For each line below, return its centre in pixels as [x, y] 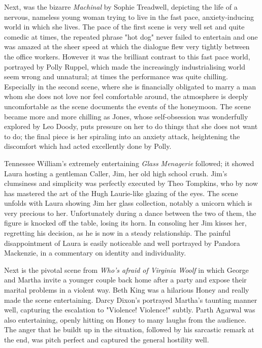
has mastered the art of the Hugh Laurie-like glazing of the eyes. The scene [121, 193]
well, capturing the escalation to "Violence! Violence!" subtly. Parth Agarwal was [130, 310]
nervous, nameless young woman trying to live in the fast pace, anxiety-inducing [129, 17]
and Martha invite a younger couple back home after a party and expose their [125, 280]
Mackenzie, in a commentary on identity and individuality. [95, 253]
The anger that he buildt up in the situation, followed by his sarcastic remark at [129, 329]
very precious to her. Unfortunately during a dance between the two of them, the [130, 213]
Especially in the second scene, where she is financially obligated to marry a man [130, 86]
